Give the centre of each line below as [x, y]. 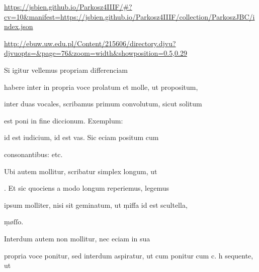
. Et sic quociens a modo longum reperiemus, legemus [87, 188]
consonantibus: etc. [33, 154]
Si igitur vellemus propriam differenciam [66, 70]
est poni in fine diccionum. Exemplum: [64, 120]
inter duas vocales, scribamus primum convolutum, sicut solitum [103, 104]
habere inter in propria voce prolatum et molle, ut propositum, [101, 87]
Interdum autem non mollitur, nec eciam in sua [77, 238]
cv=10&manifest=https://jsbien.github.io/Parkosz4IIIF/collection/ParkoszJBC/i [129, 16]
